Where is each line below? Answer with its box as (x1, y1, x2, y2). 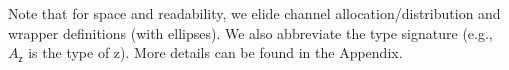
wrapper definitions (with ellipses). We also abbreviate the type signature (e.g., (8, 22, 493, 43)
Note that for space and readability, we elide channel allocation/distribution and (8, 3, 501, 23)
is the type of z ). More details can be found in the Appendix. (28, 42, 403, 63)
